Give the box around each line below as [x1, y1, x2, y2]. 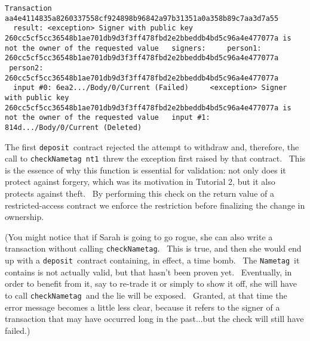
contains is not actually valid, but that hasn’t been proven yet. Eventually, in [5, 265, 292, 278]
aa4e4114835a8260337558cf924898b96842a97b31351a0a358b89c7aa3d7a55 [5, 14, 279, 23]
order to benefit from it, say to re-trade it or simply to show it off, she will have [5, 277, 297, 290]
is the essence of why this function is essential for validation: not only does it [5, 163, 286, 176]
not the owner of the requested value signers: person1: [5, 44, 262, 52]
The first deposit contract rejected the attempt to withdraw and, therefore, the [5, 140, 299, 153]
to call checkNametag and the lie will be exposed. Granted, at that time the [5, 289, 287, 301]
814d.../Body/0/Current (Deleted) [5, 123, 142, 132]
